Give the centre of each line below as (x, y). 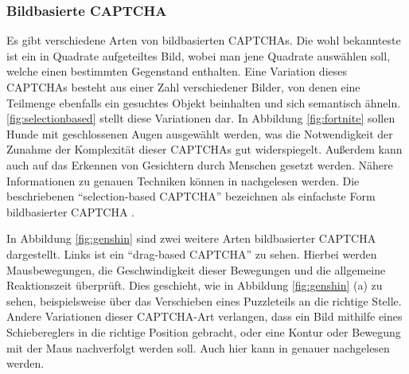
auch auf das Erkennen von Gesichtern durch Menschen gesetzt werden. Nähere (200, 164)
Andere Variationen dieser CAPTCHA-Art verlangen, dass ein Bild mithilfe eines (204, 316)
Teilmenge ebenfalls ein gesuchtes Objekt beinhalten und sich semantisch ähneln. (204, 102)
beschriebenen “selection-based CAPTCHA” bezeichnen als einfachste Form (191, 196)
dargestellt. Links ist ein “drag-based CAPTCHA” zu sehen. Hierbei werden (192, 253)
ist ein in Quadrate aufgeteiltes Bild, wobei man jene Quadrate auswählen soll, (199, 55)
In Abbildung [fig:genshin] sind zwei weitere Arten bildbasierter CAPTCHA (191, 238)
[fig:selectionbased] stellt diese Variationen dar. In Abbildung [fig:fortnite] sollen (201, 118)
